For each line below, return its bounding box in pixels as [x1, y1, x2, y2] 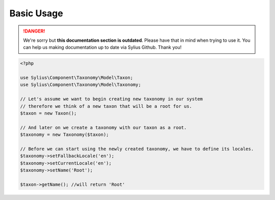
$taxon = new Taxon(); [20, 110, 77, 117]
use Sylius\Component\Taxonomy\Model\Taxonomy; [20, 82, 141, 88]
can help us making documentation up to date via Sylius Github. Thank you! [23, 44, 182, 50]
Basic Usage [9, 8, 63, 19]
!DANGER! [23, 28, 45, 34]
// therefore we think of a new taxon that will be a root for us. [20, 103, 193, 109]
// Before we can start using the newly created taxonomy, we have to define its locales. [20, 146, 254, 152]
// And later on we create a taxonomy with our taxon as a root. [20, 125, 187, 130]
